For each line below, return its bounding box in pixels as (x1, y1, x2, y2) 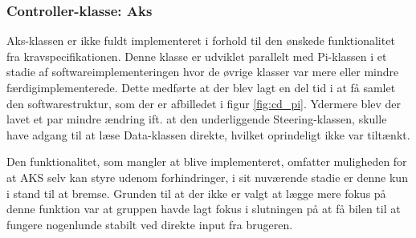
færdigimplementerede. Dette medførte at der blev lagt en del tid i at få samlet (6, 79, 396, 95)
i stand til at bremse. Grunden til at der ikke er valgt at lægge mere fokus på (6, 184, 386, 201)
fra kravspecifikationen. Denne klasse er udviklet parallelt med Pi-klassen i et (6, 47, 387, 64)
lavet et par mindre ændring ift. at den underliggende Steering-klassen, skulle (6, 111, 387, 127)
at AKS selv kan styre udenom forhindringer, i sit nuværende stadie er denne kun (6, 168, 408, 185)
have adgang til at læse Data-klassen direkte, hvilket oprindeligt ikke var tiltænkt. (6, 126, 410, 143)
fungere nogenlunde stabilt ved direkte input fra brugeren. (6, 216, 293, 232)
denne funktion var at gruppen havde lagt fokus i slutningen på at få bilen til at (6, 200, 401, 217)
